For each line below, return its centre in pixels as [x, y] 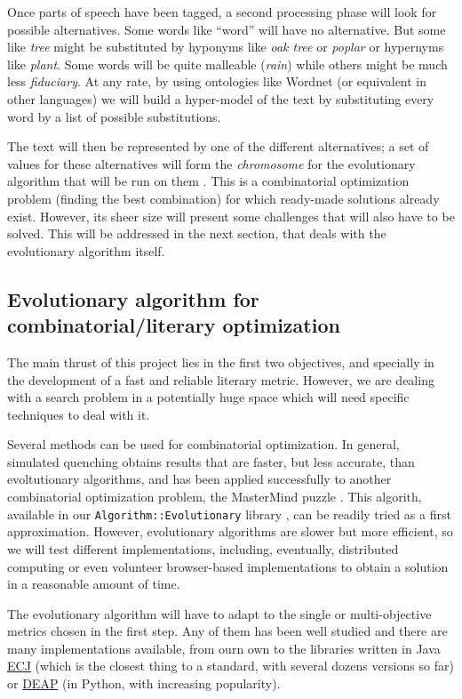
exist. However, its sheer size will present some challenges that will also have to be [231, 216]
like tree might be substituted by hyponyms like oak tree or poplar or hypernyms [226, 47]
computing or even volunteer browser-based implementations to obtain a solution [228, 566]
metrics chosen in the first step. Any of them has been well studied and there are [227, 631]
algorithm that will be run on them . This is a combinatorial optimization [208, 181]
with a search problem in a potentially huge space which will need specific [208, 397]
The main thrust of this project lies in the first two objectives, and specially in [221, 362]
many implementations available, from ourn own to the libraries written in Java [224, 648]
